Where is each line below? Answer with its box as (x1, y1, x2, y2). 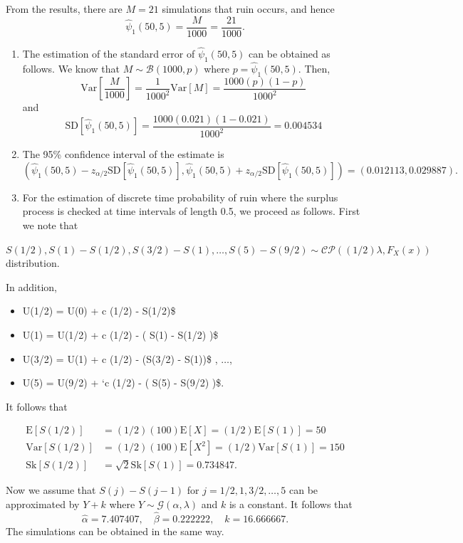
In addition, (6, 279, 57, 294)
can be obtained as (249, 46, 331, 60)
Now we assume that (6, 483, 96, 497)
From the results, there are (6, 1, 123, 16)
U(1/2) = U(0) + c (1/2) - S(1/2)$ (22, 303, 176, 318)
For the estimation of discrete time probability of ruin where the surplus (22, 189, 338, 204)
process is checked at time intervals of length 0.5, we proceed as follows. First (22, 204, 360, 218)
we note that (22, 217, 78, 232)
